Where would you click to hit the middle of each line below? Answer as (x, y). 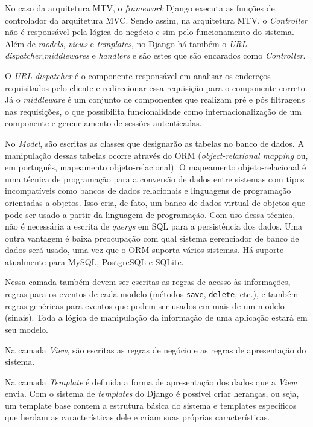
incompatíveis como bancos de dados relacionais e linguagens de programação (148, 191)
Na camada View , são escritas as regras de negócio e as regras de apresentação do (156, 349)
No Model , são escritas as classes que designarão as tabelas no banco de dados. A (154, 143)
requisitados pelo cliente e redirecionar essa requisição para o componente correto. (156, 87)
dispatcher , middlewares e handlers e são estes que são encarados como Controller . (155, 55)
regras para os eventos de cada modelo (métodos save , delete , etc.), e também (152, 294)
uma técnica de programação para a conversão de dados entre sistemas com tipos (155, 178)
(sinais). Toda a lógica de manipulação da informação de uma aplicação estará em (156, 317)
